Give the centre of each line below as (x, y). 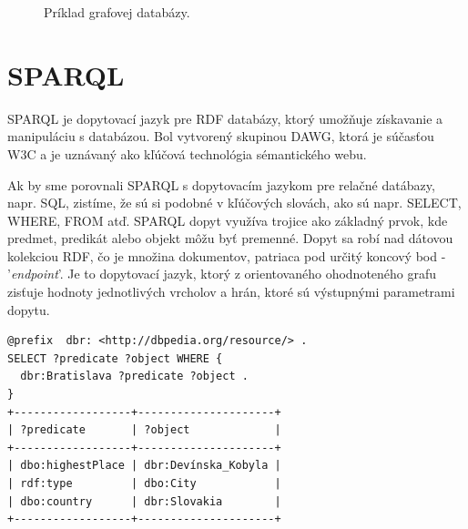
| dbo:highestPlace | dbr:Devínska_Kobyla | (144, 466)
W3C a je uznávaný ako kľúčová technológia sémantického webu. (187, 153)
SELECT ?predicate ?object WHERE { (115, 358)
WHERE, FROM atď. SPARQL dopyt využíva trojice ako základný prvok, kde (228, 220)
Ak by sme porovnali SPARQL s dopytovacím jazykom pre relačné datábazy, (221, 184)
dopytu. (29, 309)
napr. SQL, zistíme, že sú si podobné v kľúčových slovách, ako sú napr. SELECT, (234, 203)
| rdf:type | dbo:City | (144, 483)
